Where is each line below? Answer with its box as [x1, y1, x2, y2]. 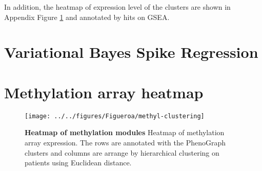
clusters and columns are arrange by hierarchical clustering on [25, 147, 219, 158]
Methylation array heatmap [4, 81, 204, 102]
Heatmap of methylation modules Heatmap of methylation [25, 127, 225, 138]
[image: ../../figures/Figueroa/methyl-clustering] [25, 112, 205, 120]
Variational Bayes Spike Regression [4, 41, 258, 62]
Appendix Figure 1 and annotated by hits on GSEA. [4, 11, 170, 22]
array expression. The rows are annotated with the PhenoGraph [25, 137, 226, 147]
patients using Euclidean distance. [25, 157, 132, 168]
